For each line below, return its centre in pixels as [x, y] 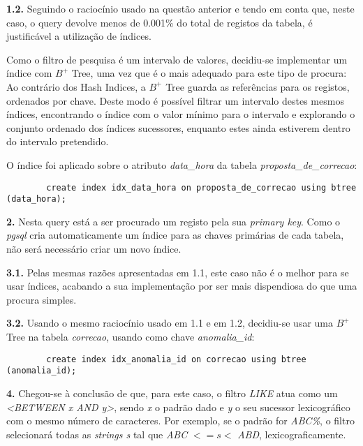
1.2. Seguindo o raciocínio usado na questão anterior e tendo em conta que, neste [180, 8]
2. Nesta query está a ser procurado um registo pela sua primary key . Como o [173, 221]
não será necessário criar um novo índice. [94, 249]
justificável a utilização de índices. [79, 36]
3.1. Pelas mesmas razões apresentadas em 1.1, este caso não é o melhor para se [178, 272]
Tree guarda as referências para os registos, [258, 86]
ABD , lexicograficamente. [292, 434]
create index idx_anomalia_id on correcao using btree [176, 359]
